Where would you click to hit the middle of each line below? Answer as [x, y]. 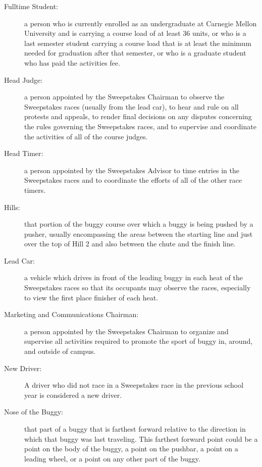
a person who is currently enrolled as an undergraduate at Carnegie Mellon [141, 23]
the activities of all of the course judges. [86, 136]
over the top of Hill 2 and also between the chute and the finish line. [130, 244]
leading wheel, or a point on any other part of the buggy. [112, 458]
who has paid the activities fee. [72, 62]
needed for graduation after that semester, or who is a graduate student [135, 53]
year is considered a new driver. [73, 395]
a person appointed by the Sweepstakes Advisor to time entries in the [132, 170]
